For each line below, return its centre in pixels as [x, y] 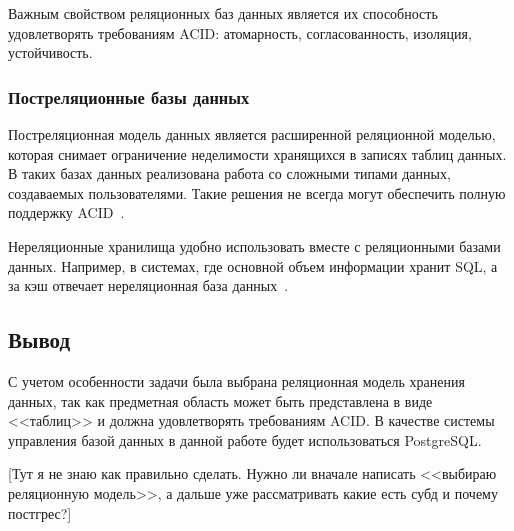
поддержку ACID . [66, 212]
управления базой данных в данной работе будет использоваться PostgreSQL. [245, 439]
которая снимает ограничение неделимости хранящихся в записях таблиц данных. [257, 153]
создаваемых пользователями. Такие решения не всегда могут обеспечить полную [257, 192]
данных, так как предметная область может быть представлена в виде [220, 400]
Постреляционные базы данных [129, 96]
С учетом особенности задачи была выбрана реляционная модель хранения [236, 380]
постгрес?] [40, 512]
